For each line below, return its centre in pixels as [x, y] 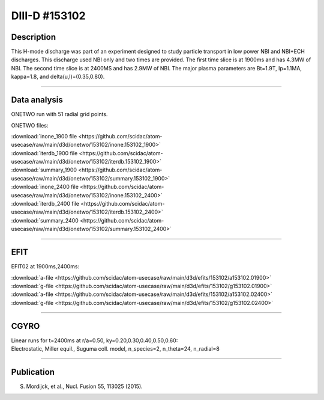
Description [34, 37]
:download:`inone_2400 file [45, 187]
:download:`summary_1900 [44, 170]
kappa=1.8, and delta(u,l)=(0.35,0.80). [58, 77]
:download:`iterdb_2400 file [45, 204]
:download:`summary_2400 [45, 220]
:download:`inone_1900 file [44, 136]
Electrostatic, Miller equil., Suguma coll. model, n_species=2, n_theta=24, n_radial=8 [115, 348]
